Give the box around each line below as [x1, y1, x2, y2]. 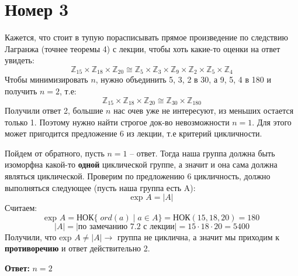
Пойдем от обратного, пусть [5, 146, 105, 159]
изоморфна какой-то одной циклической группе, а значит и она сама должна [5, 158, 278, 171]
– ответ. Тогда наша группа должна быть [130, 146, 275, 159]
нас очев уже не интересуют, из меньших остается [113, 104, 294, 116]
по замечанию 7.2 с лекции [78, 222, 175, 231]
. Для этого [252, 115, 292, 128]
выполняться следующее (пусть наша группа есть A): [5, 181, 196, 193]
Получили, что [5, 230, 57, 243]
